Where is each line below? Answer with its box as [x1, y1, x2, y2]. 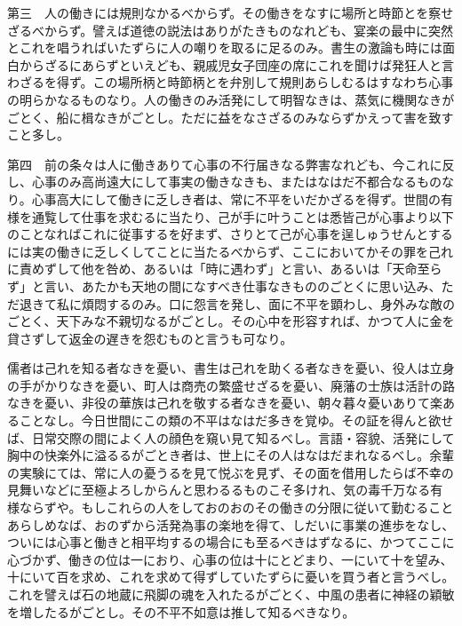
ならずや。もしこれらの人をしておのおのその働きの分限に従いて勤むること [19, 498, 454, 517]
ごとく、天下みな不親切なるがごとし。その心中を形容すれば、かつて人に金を [7, 312, 455, 330]
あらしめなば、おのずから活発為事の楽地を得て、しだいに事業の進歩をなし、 [7, 515, 455, 534]
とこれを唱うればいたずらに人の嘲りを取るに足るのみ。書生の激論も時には [7, 38, 442, 57]
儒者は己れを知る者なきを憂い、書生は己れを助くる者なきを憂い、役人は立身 [7, 359, 455, 377]
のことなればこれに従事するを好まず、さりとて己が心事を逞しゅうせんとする [7, 225, 453, 243]
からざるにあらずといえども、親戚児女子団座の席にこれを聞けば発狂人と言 [19, 55, 455, 74]
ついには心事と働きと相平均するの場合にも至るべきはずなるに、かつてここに [7, 533, 455, 551]
